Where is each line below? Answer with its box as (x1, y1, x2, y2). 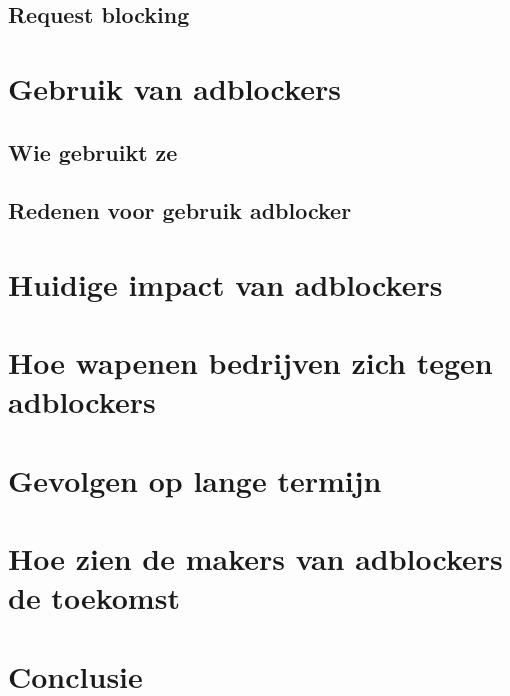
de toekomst (8, 577, 180, 618)
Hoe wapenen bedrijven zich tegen (8, 342, 493, 383)
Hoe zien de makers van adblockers (8, 538, 503, 579)
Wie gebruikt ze (8, 136, 178, 167)
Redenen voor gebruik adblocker (8, 195, 352, 226)
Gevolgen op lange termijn (8, 459, 382, 500)
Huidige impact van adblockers (8, 263, 443, 304)
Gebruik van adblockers (8, 67, 341, 108)
